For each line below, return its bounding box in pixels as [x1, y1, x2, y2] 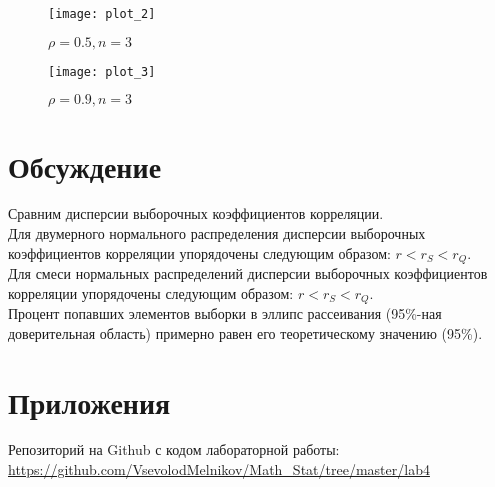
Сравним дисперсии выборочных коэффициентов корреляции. [8, 203, 384, 224]
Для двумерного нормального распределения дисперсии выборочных [8, 223, 426, 244]
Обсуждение [8, 145, 162, 186]
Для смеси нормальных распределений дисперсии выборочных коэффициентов [8, 263, 488, 284]
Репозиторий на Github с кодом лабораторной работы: [8, 439, 340, 460]
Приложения [8, 381, 171, 422]
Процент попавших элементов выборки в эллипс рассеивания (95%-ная [8, 303, 442, 324]
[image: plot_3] [48, 64, 156, 79]
